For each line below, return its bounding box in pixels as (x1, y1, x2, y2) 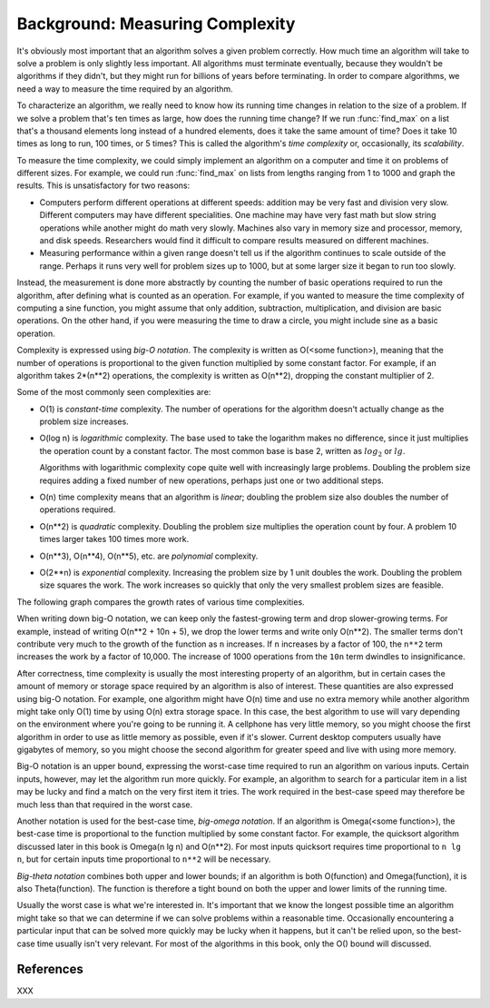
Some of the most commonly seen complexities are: (16, 387, 211, 398)
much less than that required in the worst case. (16, 799, 193, 810)
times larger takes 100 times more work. (39, 534, 190, 545)
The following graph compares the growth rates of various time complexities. (16, 596, 305, 608)
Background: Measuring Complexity (16, 14, 296, 34)
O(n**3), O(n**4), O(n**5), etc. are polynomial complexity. (39, 550, 259, 561)
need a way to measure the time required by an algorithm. (16, 83, 233, 94)
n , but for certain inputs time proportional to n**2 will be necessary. (16, 854, 271, 865)
